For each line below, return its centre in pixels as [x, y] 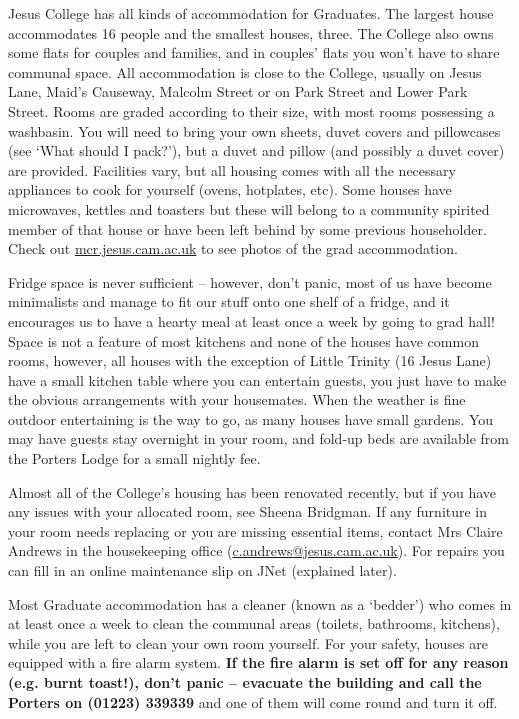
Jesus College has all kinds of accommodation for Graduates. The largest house [251, 13]
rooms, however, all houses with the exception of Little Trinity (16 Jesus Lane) [250, 360]
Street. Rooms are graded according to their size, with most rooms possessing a [251, 110]
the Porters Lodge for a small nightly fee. [134, 458]
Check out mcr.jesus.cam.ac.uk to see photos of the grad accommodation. [233, 248]
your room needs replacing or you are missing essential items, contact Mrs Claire [255, 530]
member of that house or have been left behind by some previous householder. [247, 228]
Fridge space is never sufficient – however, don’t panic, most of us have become [250, 281]
